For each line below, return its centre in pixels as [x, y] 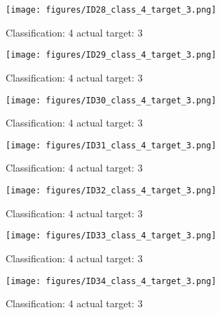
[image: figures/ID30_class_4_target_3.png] [111, 100]
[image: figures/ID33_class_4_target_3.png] [111, 236]
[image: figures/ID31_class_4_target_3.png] [111, 145]
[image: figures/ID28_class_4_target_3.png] [111, 10]
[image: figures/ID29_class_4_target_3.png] [111, 55]
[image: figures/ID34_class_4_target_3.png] [111, 281]
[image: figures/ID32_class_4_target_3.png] [111, 191]
